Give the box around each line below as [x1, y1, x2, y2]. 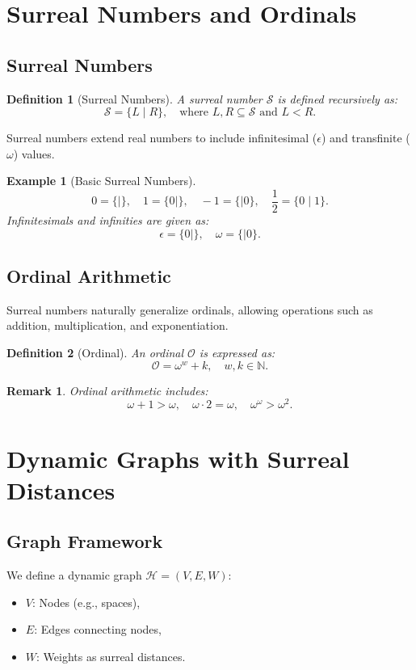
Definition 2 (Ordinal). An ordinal [6, 344, 184, 360]
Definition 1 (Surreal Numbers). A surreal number [6, 90, 263, 107]
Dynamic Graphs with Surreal [6, 441, 350, 474]
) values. [13, 145, 55, 162]
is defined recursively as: [277, 90, 398, 107]
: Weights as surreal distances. [36, 647, 186, 664]
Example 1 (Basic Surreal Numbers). [6, 172, 196, 189]
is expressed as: [199, 344, 275, 360]
